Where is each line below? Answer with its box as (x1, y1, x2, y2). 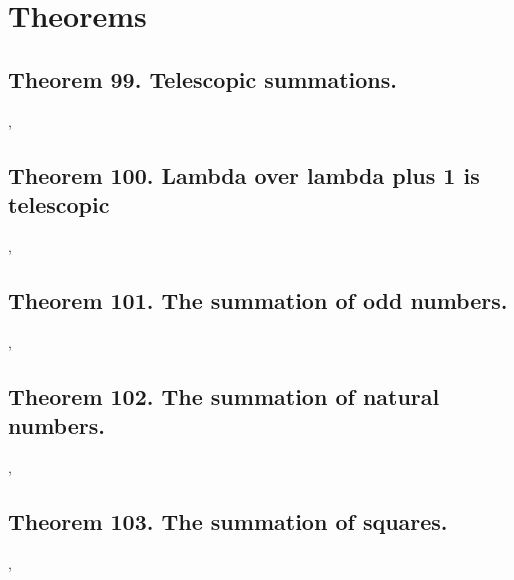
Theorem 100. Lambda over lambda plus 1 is (8, 159, 480, 190)
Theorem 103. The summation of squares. (8, 505, 448, 536)
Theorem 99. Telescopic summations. (8, 63, 398, 94)
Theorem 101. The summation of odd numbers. (8, 284, 508, 315)
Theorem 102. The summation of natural (8, 380, 440, 411)
